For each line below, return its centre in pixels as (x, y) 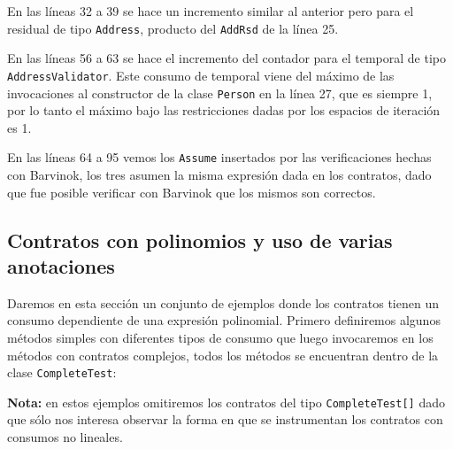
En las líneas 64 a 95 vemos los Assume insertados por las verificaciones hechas (219, 157)
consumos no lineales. (65, 437)
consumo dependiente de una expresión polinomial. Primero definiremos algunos (224, 320)
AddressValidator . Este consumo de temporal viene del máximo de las (201, 75)
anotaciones (61, 265)
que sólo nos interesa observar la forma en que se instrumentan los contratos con (225, 419)
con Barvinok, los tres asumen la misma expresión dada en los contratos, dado (219, 174)
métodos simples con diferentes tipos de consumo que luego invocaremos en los (220, 337)
